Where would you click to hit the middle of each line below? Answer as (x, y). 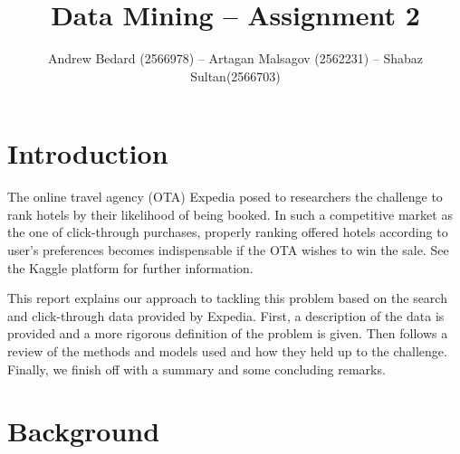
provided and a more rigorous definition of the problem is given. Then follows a (228, 333)
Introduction (88, 153)
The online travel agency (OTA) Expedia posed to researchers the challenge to (225, 197)
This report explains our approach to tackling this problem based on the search (227, 298)
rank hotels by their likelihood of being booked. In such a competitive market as (230, 214)
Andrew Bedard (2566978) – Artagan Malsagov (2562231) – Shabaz (235, 58)
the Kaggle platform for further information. (130, 267)
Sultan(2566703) (235, 76)
